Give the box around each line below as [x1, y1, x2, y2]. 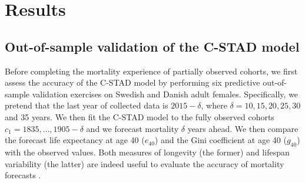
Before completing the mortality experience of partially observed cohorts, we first [5, 65, 298, 77]
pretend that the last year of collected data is [5, 99, 168, 111]
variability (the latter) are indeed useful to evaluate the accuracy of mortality [5, 157, 284, 170]
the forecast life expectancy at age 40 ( [5, 134, 145, 146]
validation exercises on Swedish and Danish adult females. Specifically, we [32, 87, 299, 100]
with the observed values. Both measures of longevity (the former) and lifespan [5, 145, 290, 158]
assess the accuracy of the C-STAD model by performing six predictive [5, 76, 260, 89]
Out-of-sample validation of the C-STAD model [5, 37, 300, 55]
